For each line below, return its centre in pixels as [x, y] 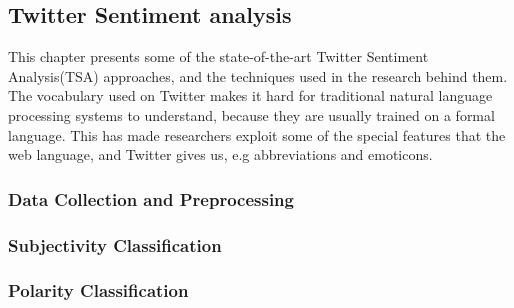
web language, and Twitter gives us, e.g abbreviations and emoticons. [220, 154]
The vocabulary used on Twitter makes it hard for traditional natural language [250, 95]
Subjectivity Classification [115, 244]
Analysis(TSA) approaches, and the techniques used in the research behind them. [258, 75]
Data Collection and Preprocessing [151, 198]
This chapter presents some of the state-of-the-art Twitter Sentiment [218, 56]
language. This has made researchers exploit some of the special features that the [257, 134]
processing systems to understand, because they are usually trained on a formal [251, 114]
